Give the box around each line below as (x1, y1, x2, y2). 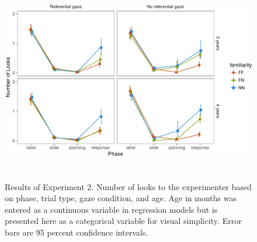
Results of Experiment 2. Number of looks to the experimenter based (5, 180, 252, 192)
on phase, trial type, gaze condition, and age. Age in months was (5, 192, 237, 204)
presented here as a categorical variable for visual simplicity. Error (5, 215, 242, 227)
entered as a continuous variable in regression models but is (5, 203, 218, 215)
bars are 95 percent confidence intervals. (5, 226, 148, 238)
